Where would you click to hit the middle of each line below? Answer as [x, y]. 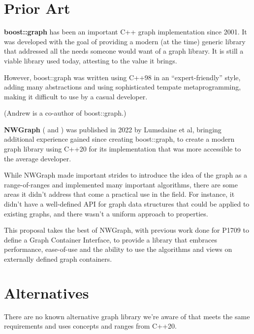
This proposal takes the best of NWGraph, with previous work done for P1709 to [127, 230]
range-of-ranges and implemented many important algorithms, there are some [121, 184]
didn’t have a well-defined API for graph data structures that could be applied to [127, 204]
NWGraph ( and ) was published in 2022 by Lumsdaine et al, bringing [113, 129]
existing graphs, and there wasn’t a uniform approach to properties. [106, 213]
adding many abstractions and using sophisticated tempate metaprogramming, [123, 87]
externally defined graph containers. [58, 259]
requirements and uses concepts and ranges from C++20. [90, 326]
